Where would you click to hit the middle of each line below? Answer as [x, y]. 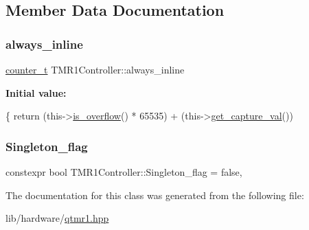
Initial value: [36, 92]
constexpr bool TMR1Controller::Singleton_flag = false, [124, 172]
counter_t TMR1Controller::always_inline [95, 69]
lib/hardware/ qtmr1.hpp [57, 218]
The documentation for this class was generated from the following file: [155, 195]
